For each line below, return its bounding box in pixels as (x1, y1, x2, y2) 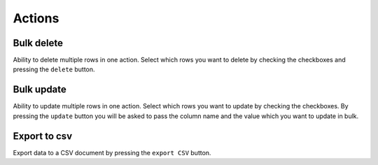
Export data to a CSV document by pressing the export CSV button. (13, 148, 211, 157)
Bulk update (13, 84, 66, 96)
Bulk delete (13, 37, 63, 49)
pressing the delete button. (13, 65, 95, 73)
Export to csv (13, 130, 73, 142)
